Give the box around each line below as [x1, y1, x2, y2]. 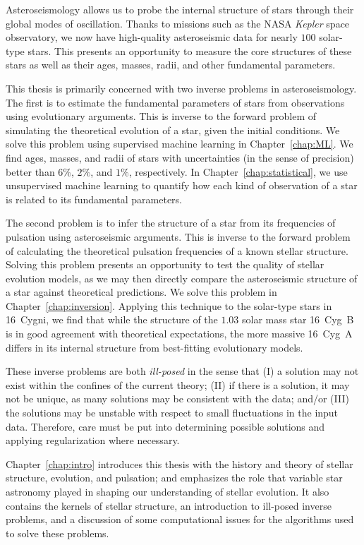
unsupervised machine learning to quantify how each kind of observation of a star [6, 178, 358, 193]
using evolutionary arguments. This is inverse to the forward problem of [6, 109, 317, 124]
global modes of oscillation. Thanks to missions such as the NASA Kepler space [6, 16, 350, 30]
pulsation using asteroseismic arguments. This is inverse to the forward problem [6, 229, 351, 244]
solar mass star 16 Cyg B [242, 312, 354, 327]
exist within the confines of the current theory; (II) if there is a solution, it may [6, 377, 350, 392]
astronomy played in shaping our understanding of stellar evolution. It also [6, 484, 329, 498]
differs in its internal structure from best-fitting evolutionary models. [6, 340, 303, 354]
